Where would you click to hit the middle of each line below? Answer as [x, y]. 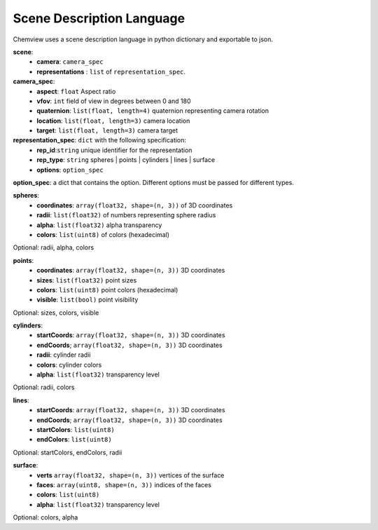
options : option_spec [70, 170]
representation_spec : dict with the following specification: [100, 140]
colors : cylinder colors [69, 365]
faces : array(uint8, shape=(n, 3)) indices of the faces [124, 484]
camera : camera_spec [70, 62]
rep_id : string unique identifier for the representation [114, 150]
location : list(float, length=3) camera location [113, 121]
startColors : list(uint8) [76, 430]
